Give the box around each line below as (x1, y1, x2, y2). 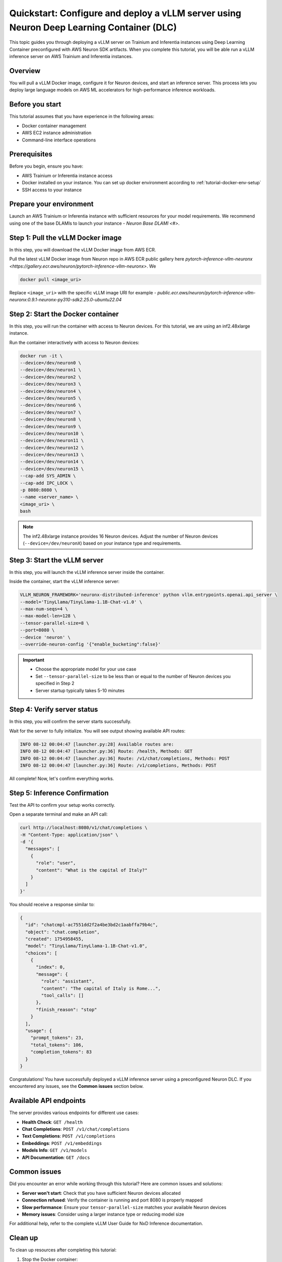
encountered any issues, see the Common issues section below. (9, 1083, 144, 1089)
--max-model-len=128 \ (20, 613, 76, 619)
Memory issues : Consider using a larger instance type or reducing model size (22, 1212, 184, 1218)
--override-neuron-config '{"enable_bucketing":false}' (20, 641, 161, 647)
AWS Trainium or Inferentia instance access (22, 172, 113, 179)
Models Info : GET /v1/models (22, 1147, 88, 1153)
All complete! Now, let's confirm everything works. (9, 775, 114, 781)
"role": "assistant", (41, 978, 95, 984)
